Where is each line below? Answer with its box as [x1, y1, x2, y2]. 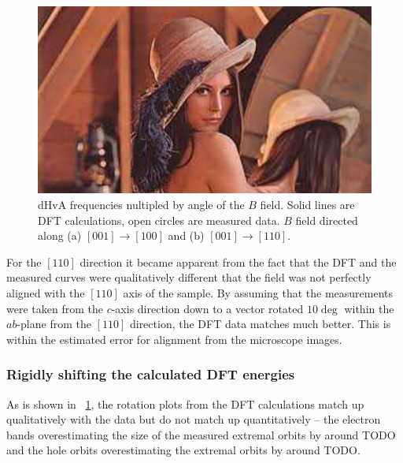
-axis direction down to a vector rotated [111, 300, 304, 316]
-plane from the [17, 316, 91, 332]
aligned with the [6, 285, 85, 301]
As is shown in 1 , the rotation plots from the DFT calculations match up [6, 395, 364, 412]
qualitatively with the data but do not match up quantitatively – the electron [6, 411, 381, 428]
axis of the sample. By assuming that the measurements [123, 285, 394, 301]
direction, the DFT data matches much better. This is [129, 316, 391, 332]
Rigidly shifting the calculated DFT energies [6, 364, 295, 384]
